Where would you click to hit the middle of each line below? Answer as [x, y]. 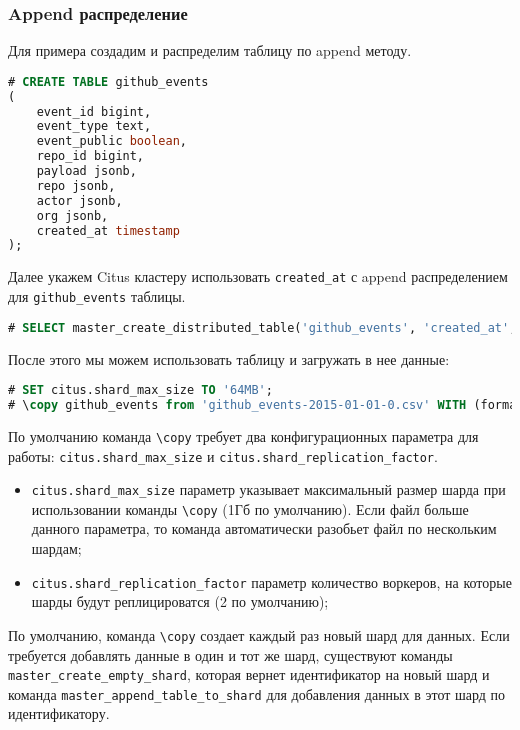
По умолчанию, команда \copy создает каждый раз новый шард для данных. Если [259, 634]
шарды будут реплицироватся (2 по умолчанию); [180, 601]
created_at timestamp [108, 230]
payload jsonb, [86, 171]
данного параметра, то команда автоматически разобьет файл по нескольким [264, 528]
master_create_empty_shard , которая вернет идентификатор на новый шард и [249, 674]
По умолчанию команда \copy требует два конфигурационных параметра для [243, 435]
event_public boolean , [111, 141]
